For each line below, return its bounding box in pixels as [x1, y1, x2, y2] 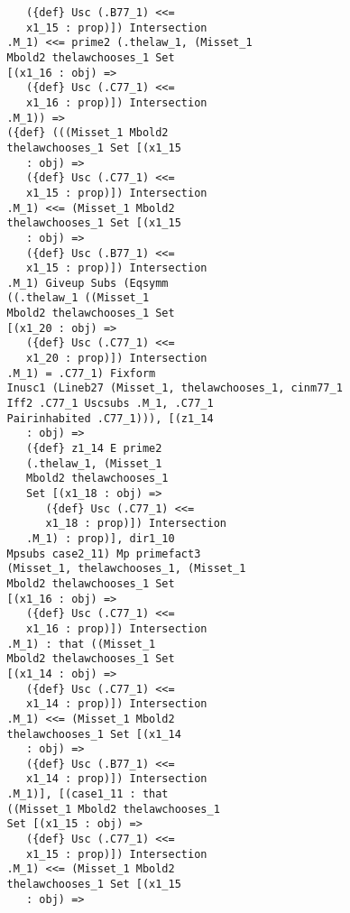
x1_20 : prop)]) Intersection [26, 352, 207, 365]
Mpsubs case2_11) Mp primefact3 [6, 547, 201, 560]
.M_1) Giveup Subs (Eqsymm [6, 276, 169, 290]
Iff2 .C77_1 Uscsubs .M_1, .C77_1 [6, 397, 214, 410]
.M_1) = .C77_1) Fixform [6, 366, 156, 380]
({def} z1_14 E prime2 [26, 442, 162, 456]
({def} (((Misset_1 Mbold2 [6, 126, 169, 140]
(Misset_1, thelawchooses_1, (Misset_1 [6, 562, 246, 576]
